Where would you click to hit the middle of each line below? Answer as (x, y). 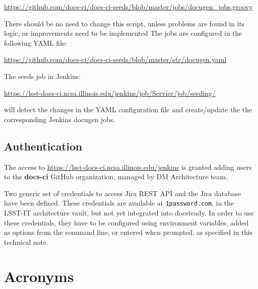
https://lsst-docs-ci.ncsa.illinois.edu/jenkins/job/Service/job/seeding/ (110, 93)
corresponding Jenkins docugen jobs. (60, 119)
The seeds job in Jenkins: (42, 76)
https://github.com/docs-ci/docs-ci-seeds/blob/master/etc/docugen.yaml (115, 59)
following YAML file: (35, 42)
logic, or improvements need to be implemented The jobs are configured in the (123, 33)
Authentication (43, 146)
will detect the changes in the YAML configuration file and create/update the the (128, 109)
